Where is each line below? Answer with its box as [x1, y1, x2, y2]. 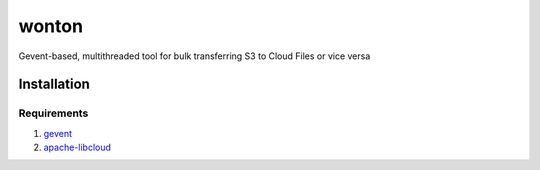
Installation [18, 76, 90, 93]
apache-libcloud [43, 141, 112, 154]
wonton [18, 15, 84, 37]
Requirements [18, 106, 89, 120]
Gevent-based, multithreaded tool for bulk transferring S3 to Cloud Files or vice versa [18, 50, 371, 62]
